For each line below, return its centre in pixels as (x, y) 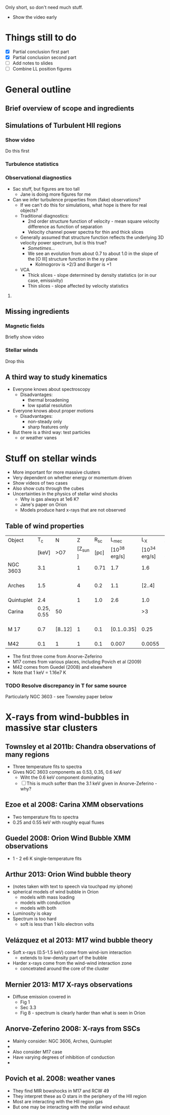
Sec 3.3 (28, 1008)
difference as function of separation (65, 226)
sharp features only (48, 427)
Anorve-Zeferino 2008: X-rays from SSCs (73, 1029)
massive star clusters (51, 728)
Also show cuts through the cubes (48, 488)
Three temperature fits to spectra (47, 767)
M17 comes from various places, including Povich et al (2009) (77, 662)
